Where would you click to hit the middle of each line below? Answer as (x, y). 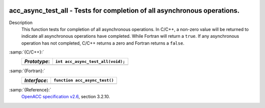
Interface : (36, 80)
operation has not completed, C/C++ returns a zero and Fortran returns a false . (103, 43)
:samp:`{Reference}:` (30, 90)
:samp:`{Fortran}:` (27, 71)
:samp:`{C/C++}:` (26, 52)
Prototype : (37, 61)
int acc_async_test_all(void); (90, 61)
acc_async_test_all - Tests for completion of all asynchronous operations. (124, 11)
